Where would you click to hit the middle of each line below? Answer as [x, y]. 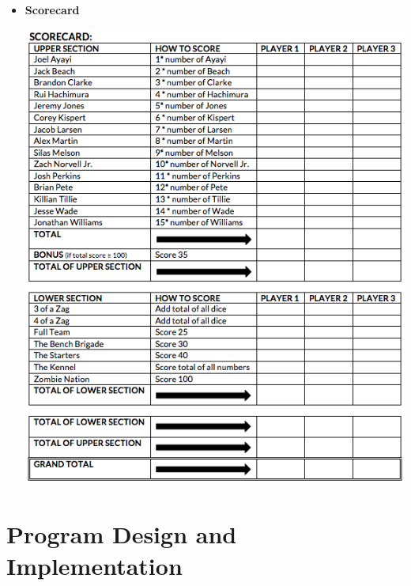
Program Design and [122, 534]
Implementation [94, 565]
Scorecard [52, 9]
